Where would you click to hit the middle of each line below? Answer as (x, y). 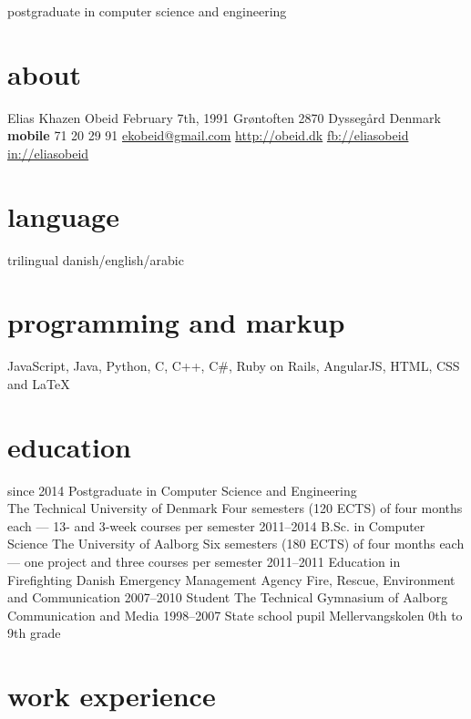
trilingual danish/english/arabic (96, 259)
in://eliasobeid (48, 153)
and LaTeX (39, 383)
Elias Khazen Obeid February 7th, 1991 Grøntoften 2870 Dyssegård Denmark (224, 117)
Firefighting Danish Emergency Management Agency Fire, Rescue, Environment (231, 579)
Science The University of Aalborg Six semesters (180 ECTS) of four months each (236, 544)
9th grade (34, 633)
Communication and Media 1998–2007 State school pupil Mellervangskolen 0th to (235, 615)
